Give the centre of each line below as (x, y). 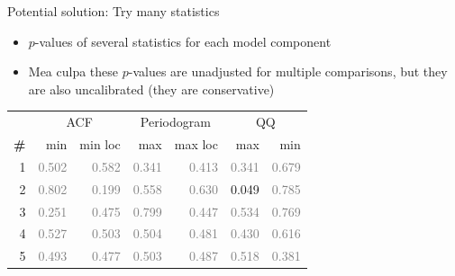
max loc (196, 143)
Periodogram (175, 122)
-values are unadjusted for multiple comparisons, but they (288, 71)
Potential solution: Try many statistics (114, 11)
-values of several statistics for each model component (183, 41)
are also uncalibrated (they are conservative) (151, 89)
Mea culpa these (73, 71)
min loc (100, 143)
